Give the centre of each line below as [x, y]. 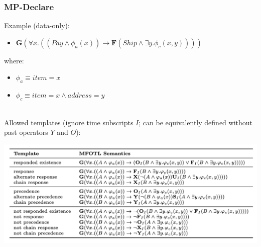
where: [14, 60]
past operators [26, 132]
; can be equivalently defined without [196, 122]
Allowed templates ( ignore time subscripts [69, 122]
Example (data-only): [37, 25]
